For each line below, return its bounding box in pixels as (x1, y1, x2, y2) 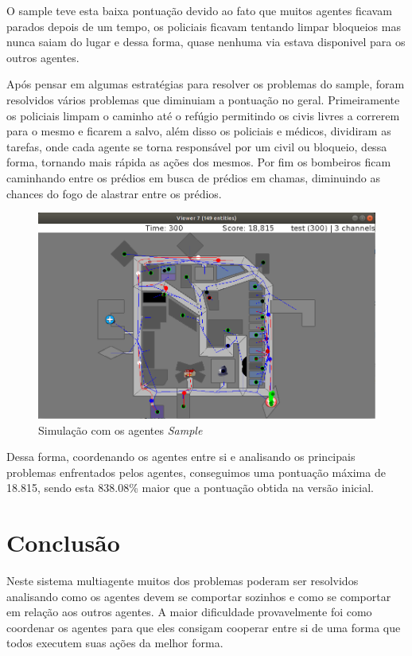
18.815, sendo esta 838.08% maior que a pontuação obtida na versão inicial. (6, 479, 374, 496)
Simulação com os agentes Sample (38, 421, 203, 438)
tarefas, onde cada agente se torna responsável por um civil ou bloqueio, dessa (6, 138, 387, 154)
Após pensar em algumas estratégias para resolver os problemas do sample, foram (6, 76, 405, 92)
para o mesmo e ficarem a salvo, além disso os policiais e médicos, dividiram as (6, 123, 391, 139)
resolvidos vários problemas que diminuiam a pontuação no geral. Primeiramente (6, 91, 400, 107)
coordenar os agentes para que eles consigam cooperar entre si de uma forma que (6, 619, 401, 635)
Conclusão (6, 526, 120, 559)
